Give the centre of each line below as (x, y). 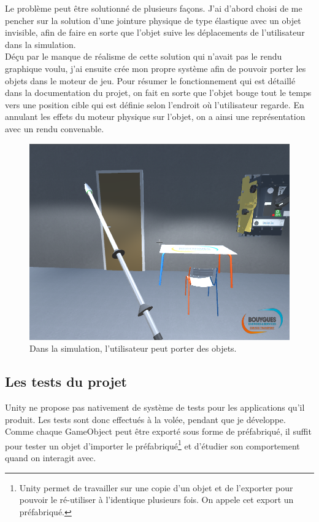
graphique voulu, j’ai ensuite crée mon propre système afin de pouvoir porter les (156, 68)
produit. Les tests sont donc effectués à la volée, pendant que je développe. (145, 419)
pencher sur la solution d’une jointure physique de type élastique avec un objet (153, 20)
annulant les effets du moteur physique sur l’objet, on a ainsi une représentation (155, 117)
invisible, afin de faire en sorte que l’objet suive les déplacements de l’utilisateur (155, 32)
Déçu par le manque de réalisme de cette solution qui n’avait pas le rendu (144, 56)
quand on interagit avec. (51, 458)
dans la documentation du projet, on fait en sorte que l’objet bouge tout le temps (158, 93)
